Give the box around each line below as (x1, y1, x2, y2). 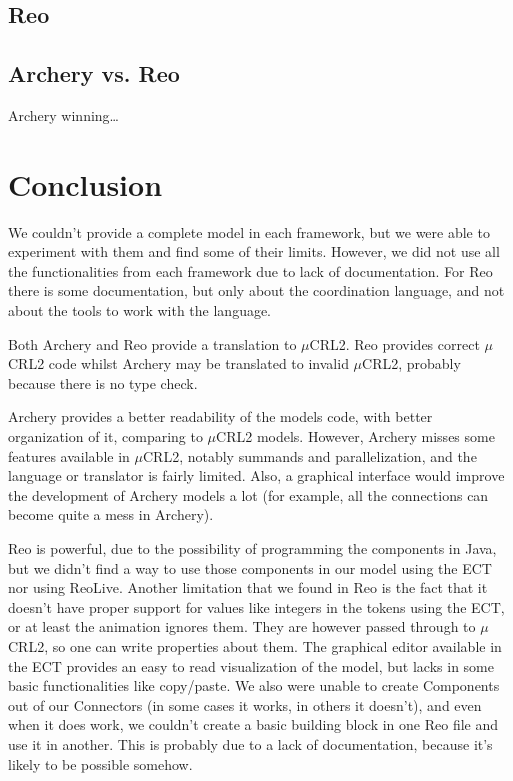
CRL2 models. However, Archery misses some (216, 426, 495, 447)
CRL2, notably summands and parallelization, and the (142, 445, 477, 466)
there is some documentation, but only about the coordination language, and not (8, 280, 505, 301)
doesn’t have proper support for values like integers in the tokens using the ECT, (8, 596, 505, 617)
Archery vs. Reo (8, 58, 180, 89)
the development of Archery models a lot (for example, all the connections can (8, 484, 489, 505)
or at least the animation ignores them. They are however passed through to (8, 616, 476, 637)
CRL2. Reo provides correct (309, 333, 480, 354)
